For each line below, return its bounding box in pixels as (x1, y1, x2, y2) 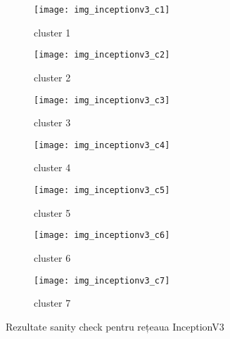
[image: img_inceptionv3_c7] (34, 275, 170, 286)
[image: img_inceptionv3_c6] (34, 230, 170, 241)
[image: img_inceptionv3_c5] (34, 185, 170, 195)
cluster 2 (34, 69, 71, 84)
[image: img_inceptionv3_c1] (34, 5, 170, 15)
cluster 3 (34, 115, 71, 130)
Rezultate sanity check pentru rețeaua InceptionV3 (6, 319, 224, 333)
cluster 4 (34, 160, 71, 175)
